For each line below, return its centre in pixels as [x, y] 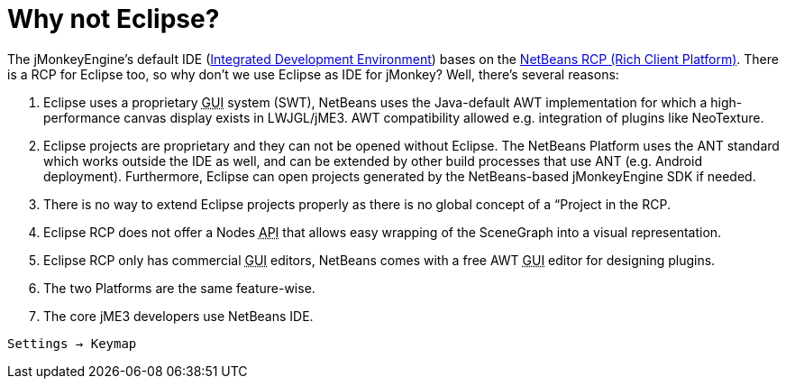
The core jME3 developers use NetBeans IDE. [178, 316]
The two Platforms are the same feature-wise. [179, 288]
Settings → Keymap [72, 343]
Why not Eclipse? [114, 19]
